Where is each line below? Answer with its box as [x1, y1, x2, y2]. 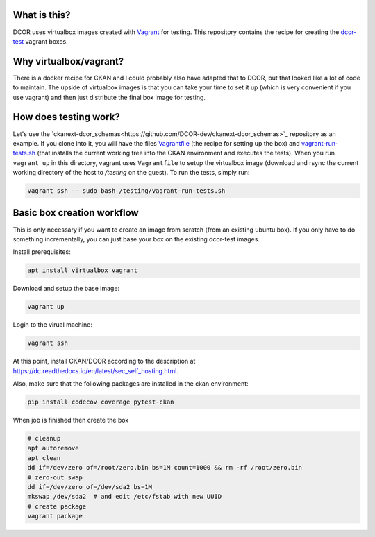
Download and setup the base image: [12, 284, 120, 293]
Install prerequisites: [12, 248, 71, 256]
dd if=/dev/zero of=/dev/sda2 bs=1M [27, 483, 153, 491]
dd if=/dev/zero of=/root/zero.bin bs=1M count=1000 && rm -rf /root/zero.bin [27, 463, 302, 472]
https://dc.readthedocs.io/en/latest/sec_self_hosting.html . [12, 366, 178, 375]
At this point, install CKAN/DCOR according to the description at [12, 357, 196, 366]
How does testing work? [12, 111, 121, 123]
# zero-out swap [27, 473, 83, 481]
